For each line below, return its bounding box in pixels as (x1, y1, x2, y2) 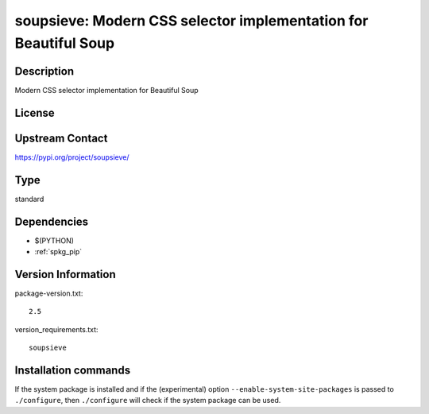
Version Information (14, 267, 116, 281)
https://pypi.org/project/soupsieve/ (14, 152, 130, 162)
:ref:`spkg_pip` (34, 246, 83, 256)
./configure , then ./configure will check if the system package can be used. (14, 396, 281, 405)
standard (14, 194, 44, 203)
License (14, 106, 55, 119)
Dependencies (14, 215, 89, 228)
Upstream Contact (14, 131, 108, 145)
